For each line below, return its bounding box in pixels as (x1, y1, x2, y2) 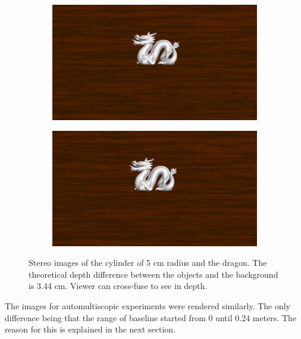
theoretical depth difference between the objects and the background (29, 268, 278, 280)
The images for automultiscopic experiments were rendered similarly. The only (5, 299, 291, 312)
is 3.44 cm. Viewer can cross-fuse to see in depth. (29, 280, 208, 292)
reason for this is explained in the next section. (5, 323, 175, 335)
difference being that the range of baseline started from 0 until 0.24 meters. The (5, 311, 297, 324)
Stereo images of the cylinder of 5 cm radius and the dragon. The (29, 256, 267, 269)
